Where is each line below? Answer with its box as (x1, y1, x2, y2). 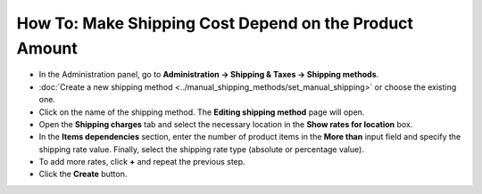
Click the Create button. (38, 169, 128, 180)
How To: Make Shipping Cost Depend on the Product (16, 13, 414, 33)
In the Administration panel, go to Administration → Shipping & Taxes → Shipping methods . (38, 69, 379, 80)
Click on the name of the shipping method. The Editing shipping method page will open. (38, 107, 365, 117)
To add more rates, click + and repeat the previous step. (38, 157, 245, 167)
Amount (16, 38, 78, 58)
